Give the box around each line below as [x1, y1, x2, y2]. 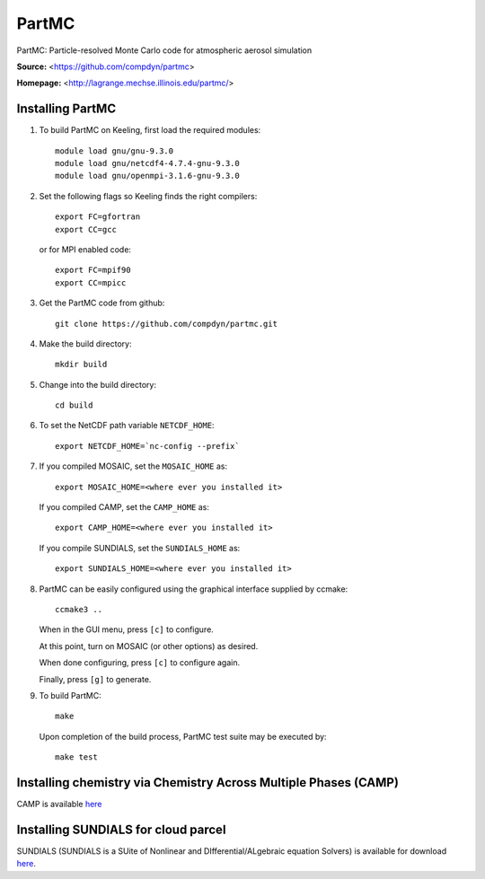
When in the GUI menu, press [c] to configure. [39, 624, 215, 635]
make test [55, 752, 98, 762]
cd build [55, 400, 93, 410]
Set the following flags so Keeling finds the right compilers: [39, 190, 258, 201]
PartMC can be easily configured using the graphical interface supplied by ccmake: [39, 584, 348, 594]
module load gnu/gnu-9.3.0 [55, 145, 174, 156]
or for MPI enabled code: [39, 243, 132, 255]
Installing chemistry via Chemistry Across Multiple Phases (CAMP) [16, 775, 400, 790]
